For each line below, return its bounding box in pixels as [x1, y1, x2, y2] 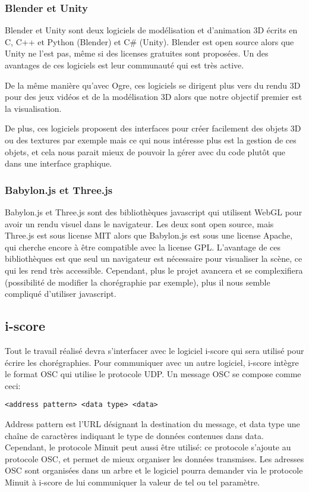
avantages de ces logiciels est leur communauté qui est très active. [5, 59, 244, 71]
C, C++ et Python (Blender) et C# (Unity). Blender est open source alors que [5, 35, 294, 48]
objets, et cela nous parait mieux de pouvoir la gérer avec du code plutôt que [5, 145, 286, 158]
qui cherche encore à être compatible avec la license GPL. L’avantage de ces [5, 240, 281, 253]
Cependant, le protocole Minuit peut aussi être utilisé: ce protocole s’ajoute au [5, 441, 291, 453]
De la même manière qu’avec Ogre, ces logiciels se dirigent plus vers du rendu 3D [5, 79, 301, 91]
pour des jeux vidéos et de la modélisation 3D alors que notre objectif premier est [5, 90, 302, 103]
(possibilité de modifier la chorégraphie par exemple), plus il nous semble [5, 275, 270, 288]
